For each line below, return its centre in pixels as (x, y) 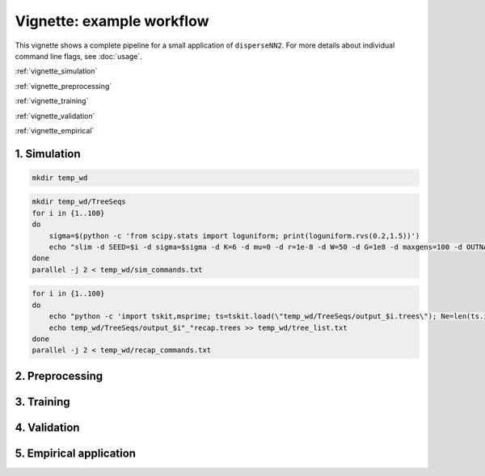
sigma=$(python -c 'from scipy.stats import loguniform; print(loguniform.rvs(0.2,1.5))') (234, 236)
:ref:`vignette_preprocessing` (63, 86)
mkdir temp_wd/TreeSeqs (79, 202)
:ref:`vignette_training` (52, 101)
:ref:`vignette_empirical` (55, 130)
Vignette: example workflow (112, 21)
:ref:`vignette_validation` (55, 116)
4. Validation (47, 427)
